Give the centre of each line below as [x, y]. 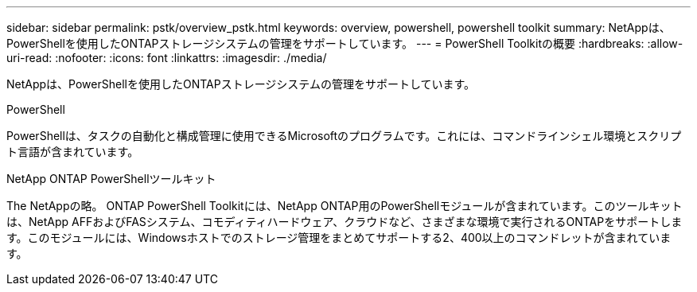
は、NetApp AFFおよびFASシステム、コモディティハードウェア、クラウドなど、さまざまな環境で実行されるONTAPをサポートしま [345, 222]
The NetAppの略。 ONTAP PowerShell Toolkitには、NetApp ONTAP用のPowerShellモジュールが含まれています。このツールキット [345, 206]
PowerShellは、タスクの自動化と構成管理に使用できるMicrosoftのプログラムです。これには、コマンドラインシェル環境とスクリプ [344, 136]
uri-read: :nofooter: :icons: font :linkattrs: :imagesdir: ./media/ [167, 58]
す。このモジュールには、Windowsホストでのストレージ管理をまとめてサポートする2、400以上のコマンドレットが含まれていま [339, 237]
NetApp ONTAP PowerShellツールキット [111, 179]
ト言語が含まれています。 [73, 152]
